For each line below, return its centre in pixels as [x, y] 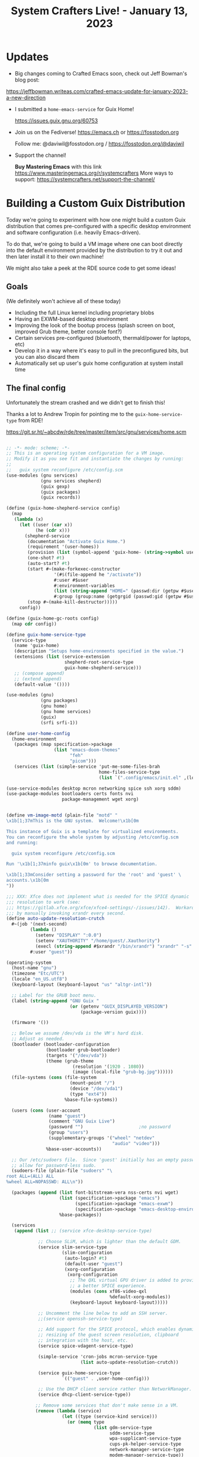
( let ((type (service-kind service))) [110, 1416]
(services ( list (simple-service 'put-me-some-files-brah [87, 767]
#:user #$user [71, 580]
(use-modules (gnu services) [42, 475]
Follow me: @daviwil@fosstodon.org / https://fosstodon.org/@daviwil [99, 143]
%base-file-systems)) [91, 1100]
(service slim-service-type [73, 1247]
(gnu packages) [59, 701]
